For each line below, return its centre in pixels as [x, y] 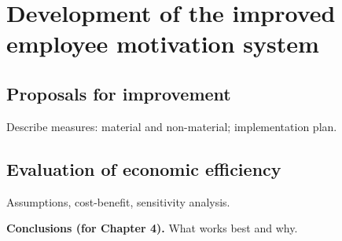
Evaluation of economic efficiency [144, 168]
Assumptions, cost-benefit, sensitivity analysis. [118, 201]
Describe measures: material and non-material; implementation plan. [172, 126]
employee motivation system [163, 44]
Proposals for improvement [119, 93]
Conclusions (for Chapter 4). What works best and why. [152, 228]
